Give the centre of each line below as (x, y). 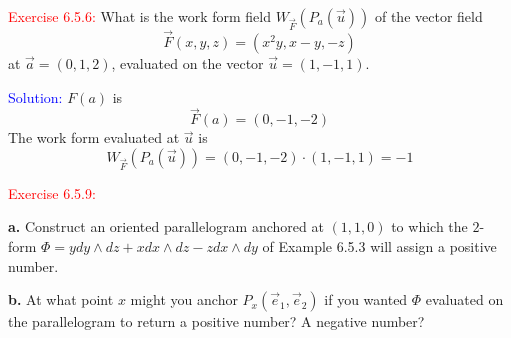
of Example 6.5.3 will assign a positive (379, 245)
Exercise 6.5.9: (52, 192)
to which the (429, 226)
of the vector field (428, 16)
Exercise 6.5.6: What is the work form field (139, 16)
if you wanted (366, 299)
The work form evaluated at (94, 137)
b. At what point (61, 299)
